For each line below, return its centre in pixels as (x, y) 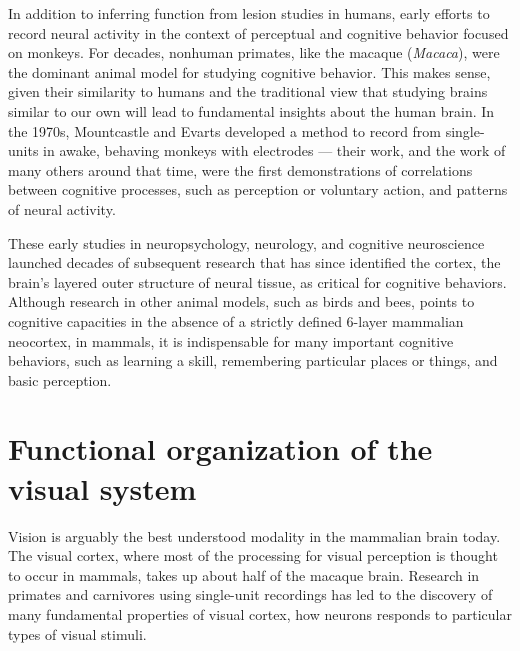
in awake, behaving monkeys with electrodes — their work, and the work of (274, 150)
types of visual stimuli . (77, 633)
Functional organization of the (220, 448)
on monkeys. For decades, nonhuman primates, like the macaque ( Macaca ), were (254, 52)
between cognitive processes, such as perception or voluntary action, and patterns (258, 189)
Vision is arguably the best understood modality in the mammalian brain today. (254, 535)
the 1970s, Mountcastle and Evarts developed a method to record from (225, 130)
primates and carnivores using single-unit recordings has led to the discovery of (250, 594)
